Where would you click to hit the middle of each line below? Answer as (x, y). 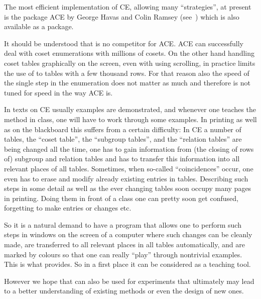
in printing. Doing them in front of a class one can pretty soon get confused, (121, 198)
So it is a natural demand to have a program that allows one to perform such (123, 224)
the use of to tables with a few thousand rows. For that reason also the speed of (127, 73)
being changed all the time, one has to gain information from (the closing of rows (129, 148)
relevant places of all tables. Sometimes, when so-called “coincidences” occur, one (129, 168)
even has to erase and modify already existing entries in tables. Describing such (126, 178)
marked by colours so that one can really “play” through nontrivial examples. (123, 254)
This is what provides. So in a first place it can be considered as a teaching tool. (127, 264)
